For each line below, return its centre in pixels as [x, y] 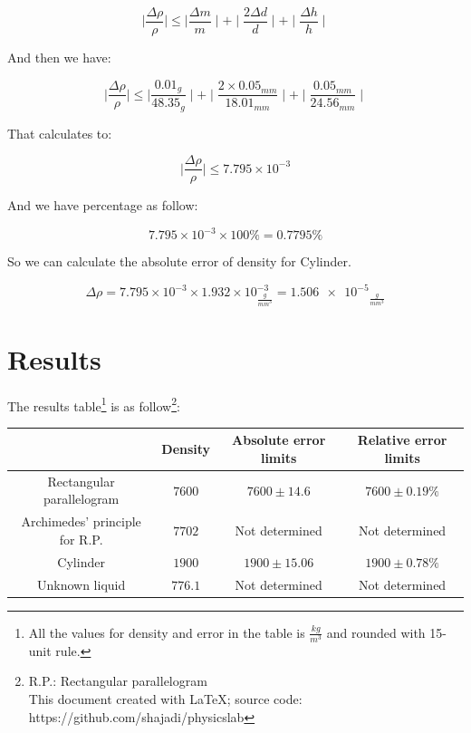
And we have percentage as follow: [103, 205]
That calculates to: [60, 133]
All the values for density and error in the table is [167, 632]
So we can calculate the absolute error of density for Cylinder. [179, 261]
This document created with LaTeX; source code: [165, 699]
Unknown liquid [82, 584]
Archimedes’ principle [81, 521]
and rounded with [376, 632]
